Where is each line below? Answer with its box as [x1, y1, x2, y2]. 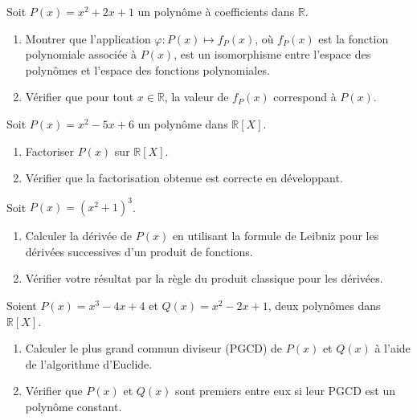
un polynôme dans [137, 115, 228, 132]
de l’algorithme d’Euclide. [25, 355, 153, 372]
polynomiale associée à [25, 46, 137, 63]
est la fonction [318, 30, 389, 47]
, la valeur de [164, 88, 229, 105]
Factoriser [25, 142, 75, 159]
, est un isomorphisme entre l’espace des [174, 46, 371, 63]
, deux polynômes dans [268, 297, 381, 314]
